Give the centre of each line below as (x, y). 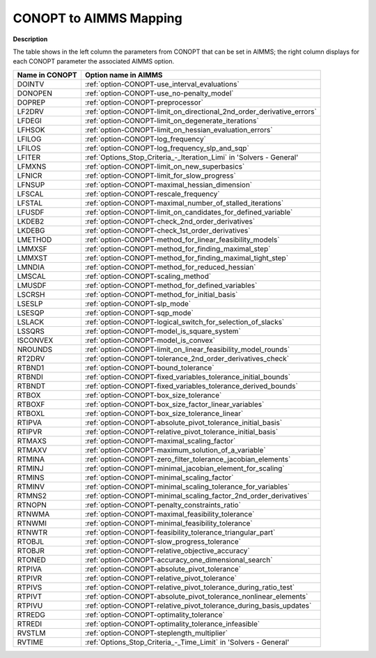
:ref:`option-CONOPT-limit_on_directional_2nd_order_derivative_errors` (201, 112)
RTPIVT (30, 596)
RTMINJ (31, 468)
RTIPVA (29, 422)
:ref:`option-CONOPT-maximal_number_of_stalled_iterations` (184, 203)
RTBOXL (31, 413)
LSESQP (31, 312)
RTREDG (31, 615)
